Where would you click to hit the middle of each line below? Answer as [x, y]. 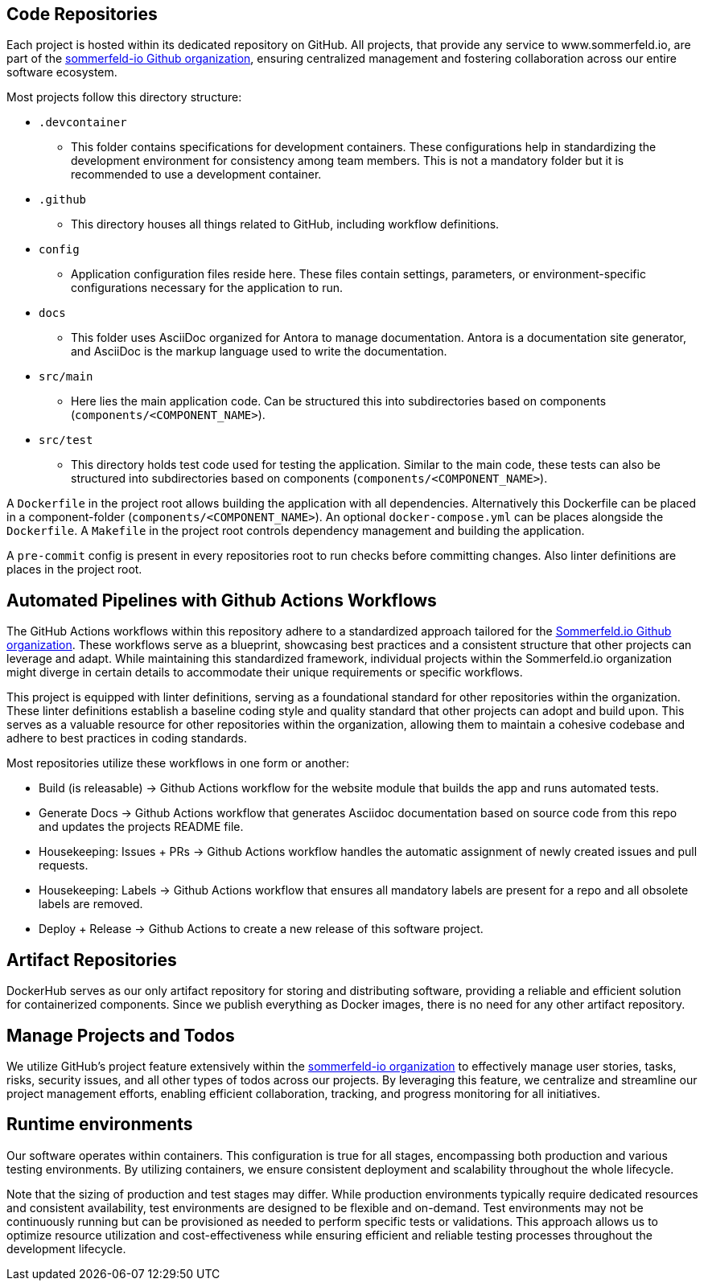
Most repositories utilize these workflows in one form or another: [178, 763]
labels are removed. [91, 904]
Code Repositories [82, 14]
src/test [66, 440]
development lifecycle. [66, 1248]
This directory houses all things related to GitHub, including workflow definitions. [285, 224]
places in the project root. [74, 569]
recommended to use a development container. [196, 175]
